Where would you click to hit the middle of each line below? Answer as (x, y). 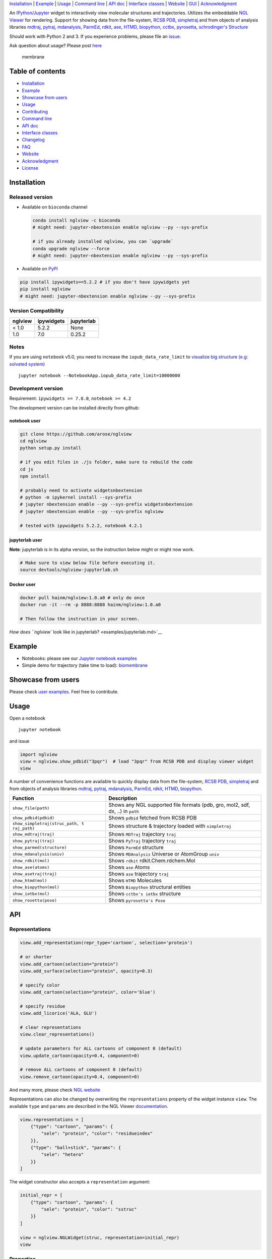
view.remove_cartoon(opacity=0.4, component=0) (80, 1077)
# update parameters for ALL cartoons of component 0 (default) (101, 1048)
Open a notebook (27, 718)
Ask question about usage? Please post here (56, 45)
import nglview (39, 754)
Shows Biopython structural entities (150, 887)
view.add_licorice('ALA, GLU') (59, 1013)
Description (123, 798)
